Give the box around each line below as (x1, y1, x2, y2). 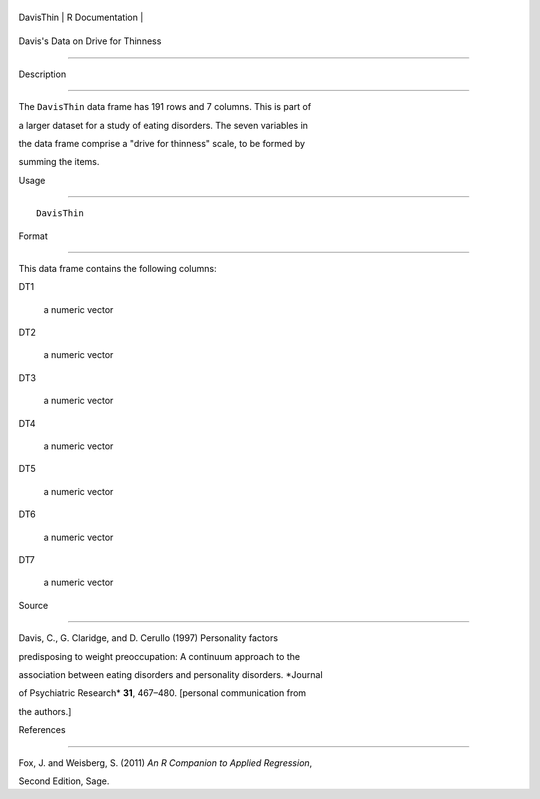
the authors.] (18, 705, 72, 717)
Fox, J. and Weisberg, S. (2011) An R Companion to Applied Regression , (18, 756, 313, 769)
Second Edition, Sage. (18, 775, 110, 787)
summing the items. (18, 156, 100, 168)
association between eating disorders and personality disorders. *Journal (18, 668, 324, 680)
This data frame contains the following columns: (18, 262, 217, 274)
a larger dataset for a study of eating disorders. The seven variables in (18, 119, 309, 131)
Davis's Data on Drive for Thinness (18, 35, 162, 47)
